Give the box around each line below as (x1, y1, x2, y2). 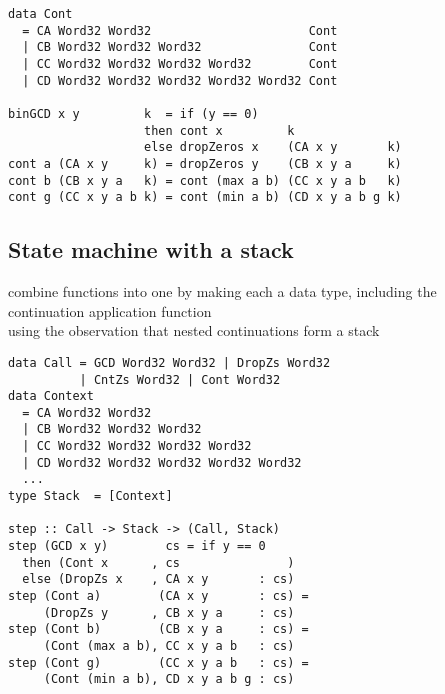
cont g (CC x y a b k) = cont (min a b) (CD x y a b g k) (8, 190, 402, 205)
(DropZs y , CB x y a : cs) (43, 605, 295, 620)
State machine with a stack (8, 234, 294, 265)
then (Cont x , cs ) (22, 555, 295, 570)
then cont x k (144, 123, 295, 138)
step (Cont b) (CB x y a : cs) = (8, 622, 309, 637)
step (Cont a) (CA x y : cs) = (8, 589, 309, 604)
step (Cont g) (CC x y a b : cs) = (8, 655, 309, 670)
